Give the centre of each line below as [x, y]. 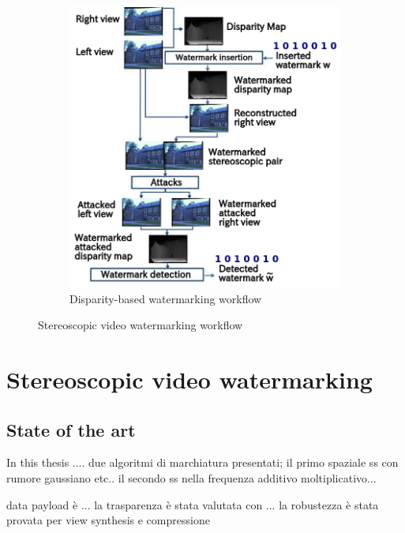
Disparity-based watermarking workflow [166, 298]
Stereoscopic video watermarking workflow [141, 325]
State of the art [71, 429]
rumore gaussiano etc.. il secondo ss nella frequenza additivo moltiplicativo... [191, 478]
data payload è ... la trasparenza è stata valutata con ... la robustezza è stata [193, 504]
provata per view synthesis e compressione [108, 520]
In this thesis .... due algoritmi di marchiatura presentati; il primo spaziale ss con [202, 462]
